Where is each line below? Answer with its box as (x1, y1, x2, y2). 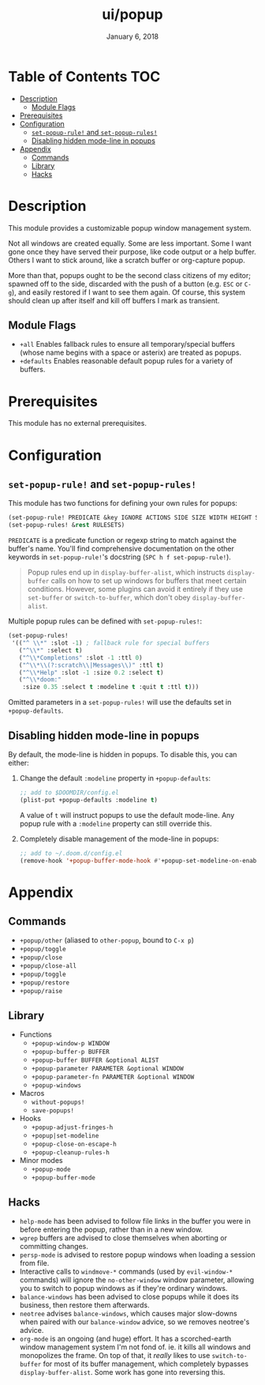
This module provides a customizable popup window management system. (8, 223, 252, 232)
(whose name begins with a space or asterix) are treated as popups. (19, 348, 242, 357)
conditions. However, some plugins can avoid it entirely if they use (27, 585, 243, 594)
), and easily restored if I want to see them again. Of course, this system (11, 287, 246, 297)
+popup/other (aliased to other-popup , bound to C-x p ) (19, 935, 195, 945)
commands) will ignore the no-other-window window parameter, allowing (19, 1275, 255, 1285)
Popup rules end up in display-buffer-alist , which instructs (27, 567, 226, 578)
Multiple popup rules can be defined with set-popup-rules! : (8, 616, 203, 626)
